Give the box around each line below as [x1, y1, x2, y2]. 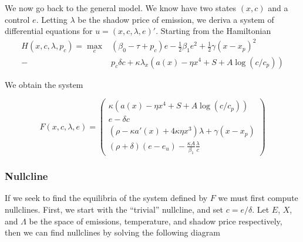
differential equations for [5, 25, 93, 37]
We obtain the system [5, 78, 83, 90]
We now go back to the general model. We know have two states [5, 2, 237, 13]
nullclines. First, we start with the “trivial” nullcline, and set [5, 203, 224, 215]
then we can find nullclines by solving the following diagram [5, 226, 220, 238]
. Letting [36, 13, 68, 25]
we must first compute [218, 192, 298, 204]
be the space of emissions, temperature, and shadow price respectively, [29, 214, 282, 227]
